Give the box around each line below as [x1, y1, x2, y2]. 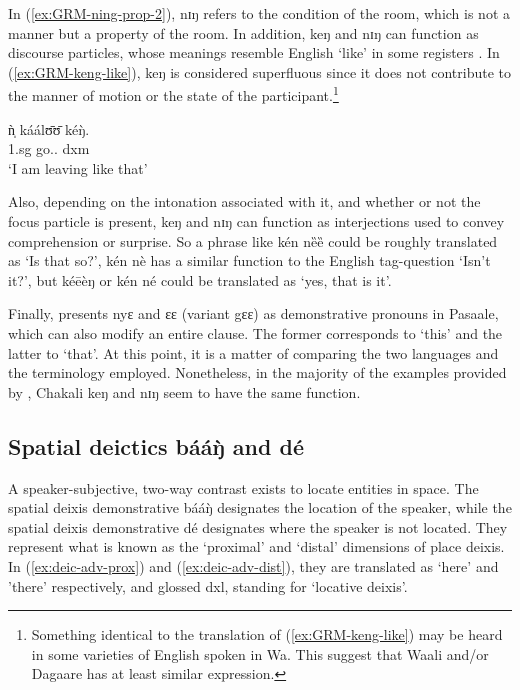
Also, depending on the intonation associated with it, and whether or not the [8, 191, 481, 212]
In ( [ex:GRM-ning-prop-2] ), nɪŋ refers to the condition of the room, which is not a [8, 3, 511, 23]
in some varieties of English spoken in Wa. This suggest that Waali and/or [31, 643, 489, 664]
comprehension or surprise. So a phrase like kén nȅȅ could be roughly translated [8, 230, 498, 251]
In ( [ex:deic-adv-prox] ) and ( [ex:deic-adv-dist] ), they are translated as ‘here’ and [8, 555, 499, 576]
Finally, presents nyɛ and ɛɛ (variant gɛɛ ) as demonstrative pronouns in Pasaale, [8, 303, 499, 324]
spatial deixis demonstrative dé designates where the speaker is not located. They [8, 516, 508, 537]
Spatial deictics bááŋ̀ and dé [8, 430, 304, 461]
